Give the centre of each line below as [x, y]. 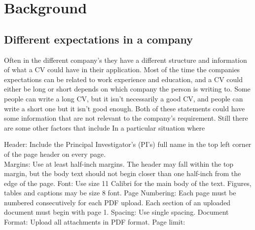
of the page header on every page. [55, 154]
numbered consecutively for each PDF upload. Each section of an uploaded [117, 202]
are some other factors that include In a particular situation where [105, 127]
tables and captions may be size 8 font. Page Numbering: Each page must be [120, 193]
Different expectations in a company [99, 39]
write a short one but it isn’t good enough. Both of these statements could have [125, 108]
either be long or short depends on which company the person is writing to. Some [127, 89]
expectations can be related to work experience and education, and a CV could [123, 79]
